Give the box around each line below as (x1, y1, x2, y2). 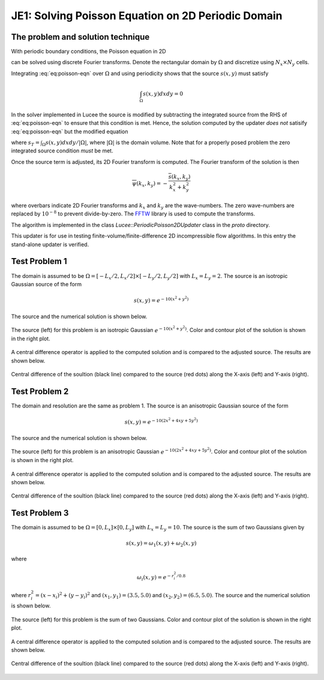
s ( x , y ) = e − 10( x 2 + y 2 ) (134, 295, 189, 304)
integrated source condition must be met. (11, 147, 113, 154)
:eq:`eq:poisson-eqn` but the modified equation (11, 128, 128, 135)
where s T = (11, 139, 40, 147)
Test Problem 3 (11, 508, 69, 519)
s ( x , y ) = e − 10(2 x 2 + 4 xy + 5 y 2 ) (124, 417, 198, 426)
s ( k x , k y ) (168, 173, 191, 181)
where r (11, 591, 31, 598)
